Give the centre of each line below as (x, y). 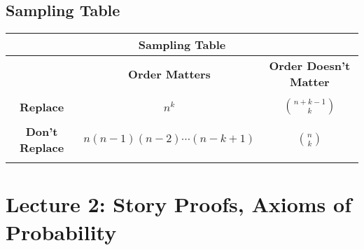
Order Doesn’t (310, 66)
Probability (61, 231)
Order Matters (169, 74)
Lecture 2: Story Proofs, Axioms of (178, 204)
